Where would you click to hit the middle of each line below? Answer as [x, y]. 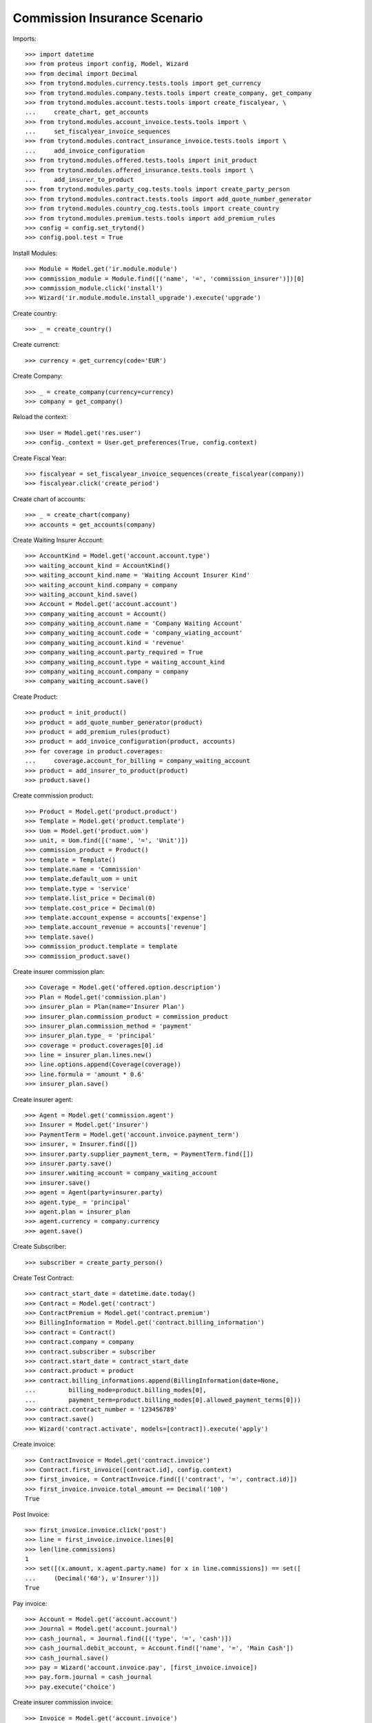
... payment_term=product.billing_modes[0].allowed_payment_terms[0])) [163, 1400]
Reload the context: [40, 417]
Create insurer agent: [43, 1099]
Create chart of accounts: [49, 499]
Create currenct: [36, 345]
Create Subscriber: [40, 1247]
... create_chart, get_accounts [87, 112]
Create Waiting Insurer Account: [58, 540]
